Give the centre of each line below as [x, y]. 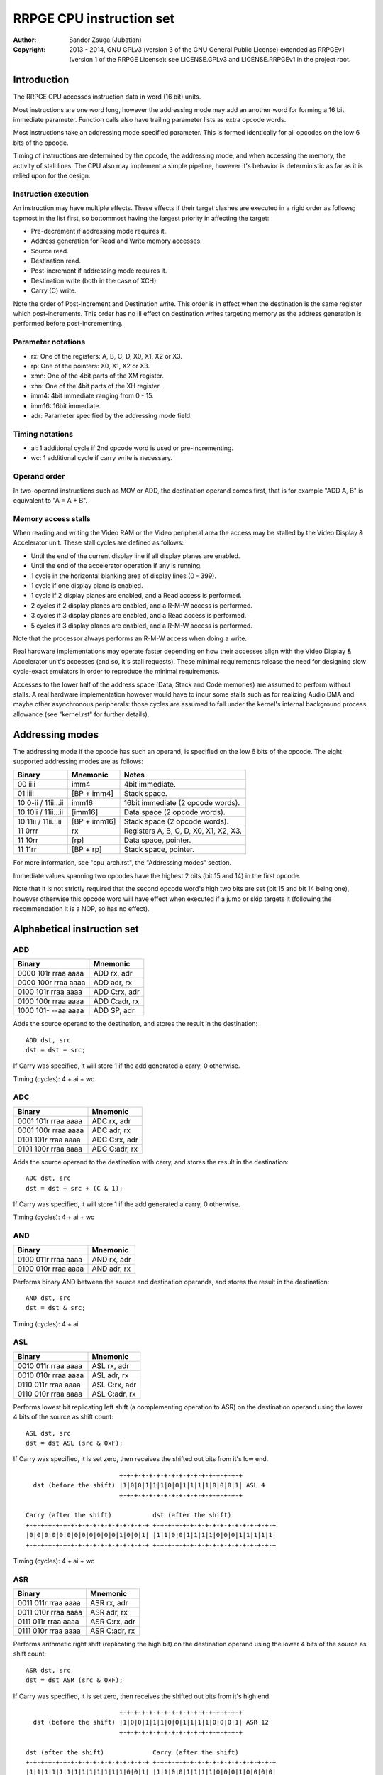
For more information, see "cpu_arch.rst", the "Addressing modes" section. [122, 863]
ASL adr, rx [110, 1375]
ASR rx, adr [109, 1603]
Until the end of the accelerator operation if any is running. [116, 566]
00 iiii [26, 785]
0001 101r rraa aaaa [50, 1120]
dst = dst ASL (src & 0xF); [74, 1443]
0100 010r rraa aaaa [51, 1269]
